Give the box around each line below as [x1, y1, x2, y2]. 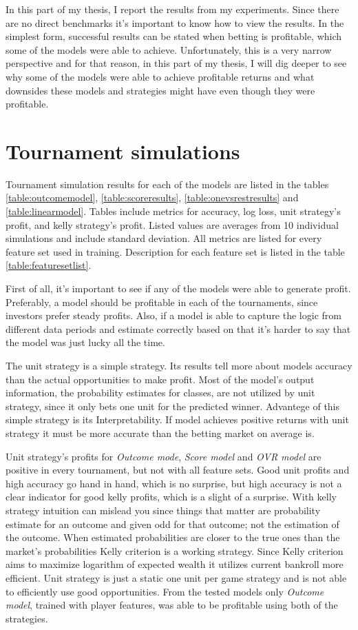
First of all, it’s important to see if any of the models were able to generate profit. [6, 281, 351, 296]
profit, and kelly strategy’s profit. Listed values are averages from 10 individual [6, 217, 339, 232]
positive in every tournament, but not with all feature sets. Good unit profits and [6, 463, 350, 477]
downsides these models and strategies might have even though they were [6, 83, 315, 97]
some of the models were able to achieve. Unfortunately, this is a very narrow [6, 42, 332, 57]
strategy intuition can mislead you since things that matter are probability [6, 502, 321, 517]
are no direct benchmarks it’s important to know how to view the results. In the [6, 15, 344, 30]
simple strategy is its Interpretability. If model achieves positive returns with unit [6, 412, 349, 427]
